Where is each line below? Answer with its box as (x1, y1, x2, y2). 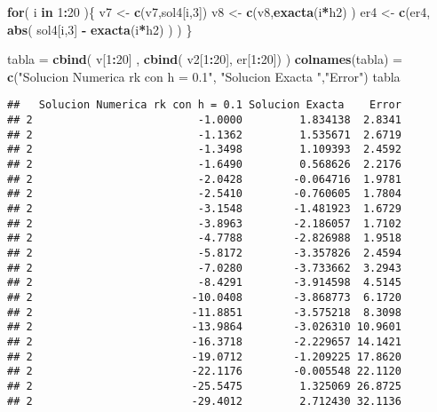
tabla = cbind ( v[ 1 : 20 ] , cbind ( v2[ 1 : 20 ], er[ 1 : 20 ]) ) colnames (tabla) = (7, 50, 402, 68)
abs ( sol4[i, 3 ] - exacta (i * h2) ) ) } (7, 20, 193, 38)
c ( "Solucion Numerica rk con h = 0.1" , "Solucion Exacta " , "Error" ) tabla (7, 67, 401, 85)
